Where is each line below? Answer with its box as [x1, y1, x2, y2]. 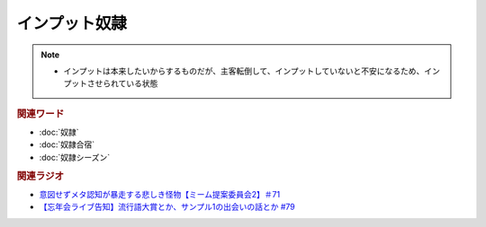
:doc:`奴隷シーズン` [39, 152, 111, 162]
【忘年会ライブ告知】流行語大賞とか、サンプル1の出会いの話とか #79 [39, 202, 296, 213]
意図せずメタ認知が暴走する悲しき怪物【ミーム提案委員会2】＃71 [39, 188, 281, 199]
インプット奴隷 [16, 13, 128, 33]
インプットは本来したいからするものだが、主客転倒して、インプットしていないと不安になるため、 [63, 65, 425, 76]
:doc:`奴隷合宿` [39, 139, 95, 150]
